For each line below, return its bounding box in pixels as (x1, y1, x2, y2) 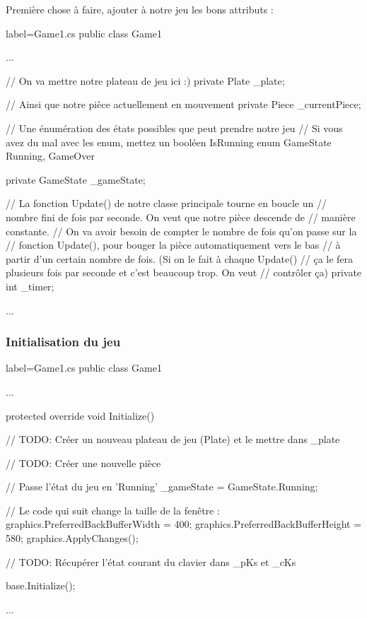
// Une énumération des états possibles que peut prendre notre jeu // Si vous (6, 120, 343, 135)
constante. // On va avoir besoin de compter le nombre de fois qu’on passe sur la (6, 223, 357, 238)
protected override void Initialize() (6, 408, 155, 423)
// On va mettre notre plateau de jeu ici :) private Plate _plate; (6, 73, 285, 88)
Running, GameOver (6, 148, 95, 163)
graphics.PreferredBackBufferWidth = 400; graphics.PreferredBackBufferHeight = (6, 517, 362, 531)
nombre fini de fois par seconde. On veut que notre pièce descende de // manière (6, 209, 356, 224)
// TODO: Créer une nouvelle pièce (6, 455, 161, 470)
